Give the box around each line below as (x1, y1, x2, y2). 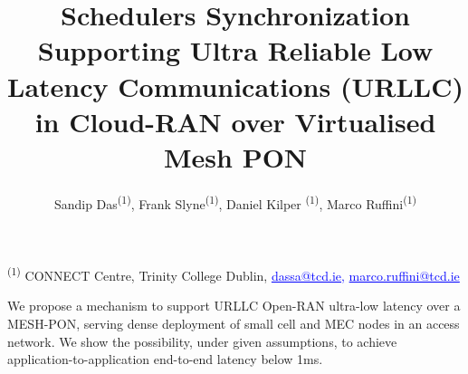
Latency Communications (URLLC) (7, 67, 463, 104)
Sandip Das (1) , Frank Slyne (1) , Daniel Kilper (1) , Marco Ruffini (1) (53, 191, 417, 213)
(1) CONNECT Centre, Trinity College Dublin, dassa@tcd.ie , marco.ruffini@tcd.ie (7, 264, 460, 284)
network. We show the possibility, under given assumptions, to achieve (7, 331, 397, 350)
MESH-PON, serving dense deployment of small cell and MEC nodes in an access (7, 313, 460, 332)
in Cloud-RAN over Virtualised (34, 102, 436, 139)
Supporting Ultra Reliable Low (37, 32, 434, 69)
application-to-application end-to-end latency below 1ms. (7, 350, 323, 369)
